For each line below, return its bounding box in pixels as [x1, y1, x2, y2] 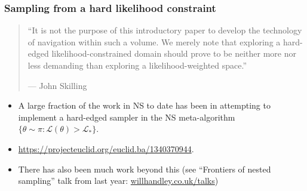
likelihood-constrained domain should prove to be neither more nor [51, 47, 296, 60]
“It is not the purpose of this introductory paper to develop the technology [27, 24, 302, 36]
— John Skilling [27, 79, 87, 91]
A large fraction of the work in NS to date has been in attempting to [18, 99, 271, 112]
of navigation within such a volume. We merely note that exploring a [27, 35, 281, 48]
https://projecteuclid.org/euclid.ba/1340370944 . [18, 142, 194, 155]
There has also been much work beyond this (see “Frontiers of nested [18, 162, 271, 175]
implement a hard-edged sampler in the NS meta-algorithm [18, 110, 235, 123]
